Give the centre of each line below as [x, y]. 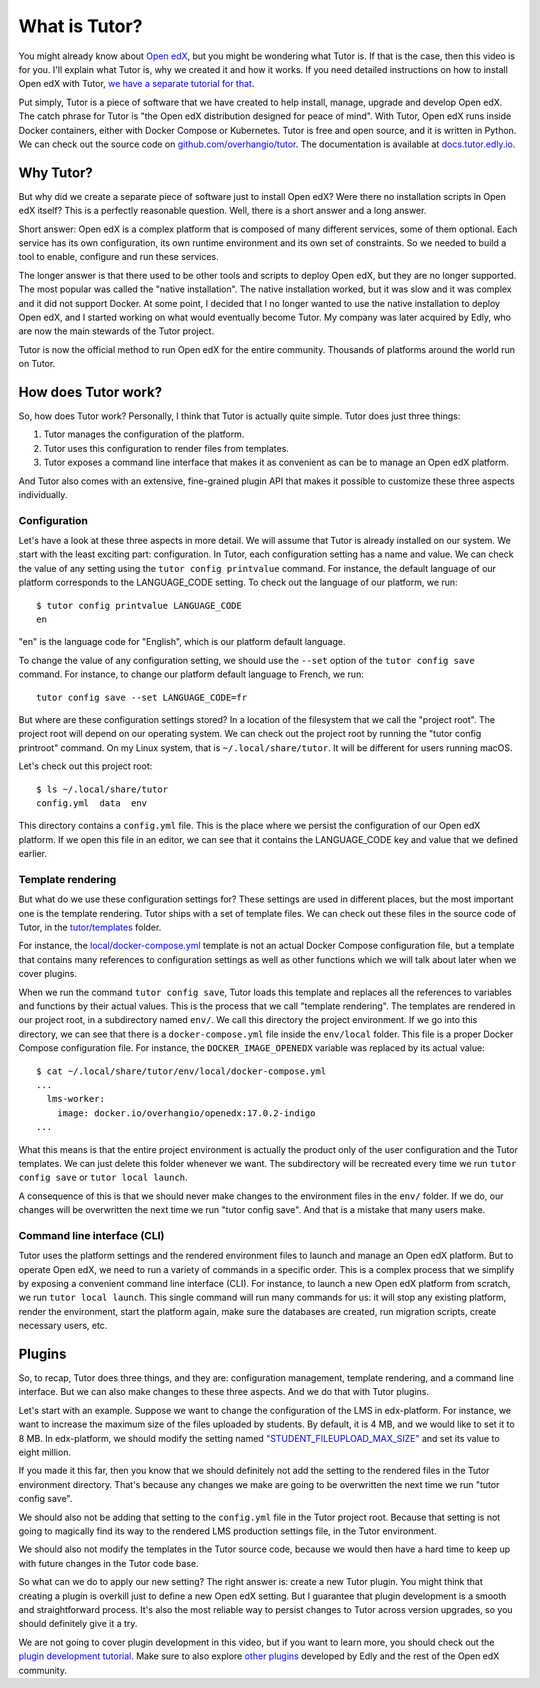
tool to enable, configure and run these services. [118, 257]
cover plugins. [47, 974]
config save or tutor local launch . [103, 1177]
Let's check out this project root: [85, 766]
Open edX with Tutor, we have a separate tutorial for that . [136, 84]
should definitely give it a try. [78, 1624]
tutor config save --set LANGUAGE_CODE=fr [142, 697]
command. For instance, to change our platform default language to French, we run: [191, 674]
